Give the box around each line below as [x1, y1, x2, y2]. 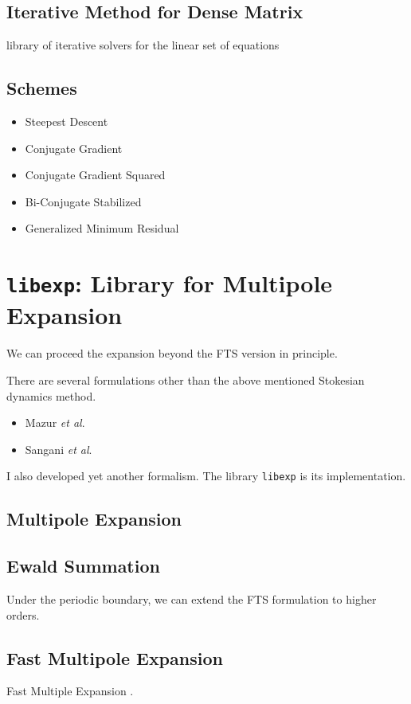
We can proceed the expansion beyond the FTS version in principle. [6, 345, 338, 362]
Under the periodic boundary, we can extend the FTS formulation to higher [6, 591, 377, 608]
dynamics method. [6, 387, 96, 404]
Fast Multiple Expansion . [6, 682, 134, 699]
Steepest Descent [25, 113, 108, 129]
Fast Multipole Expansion [6, 645, 223, 670]
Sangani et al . [25, 440, 92, 457]
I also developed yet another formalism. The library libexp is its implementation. [6, 467, 406, 484]
